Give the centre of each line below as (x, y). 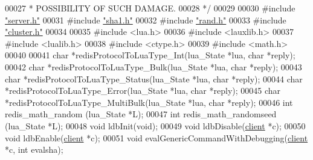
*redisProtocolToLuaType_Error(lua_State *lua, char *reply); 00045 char (143, 91)
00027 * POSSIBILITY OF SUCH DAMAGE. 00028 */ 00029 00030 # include (150, 8)
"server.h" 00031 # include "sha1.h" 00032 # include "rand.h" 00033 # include (146, 20)
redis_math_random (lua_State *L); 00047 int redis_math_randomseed (141, 114)
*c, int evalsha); (34, 149)
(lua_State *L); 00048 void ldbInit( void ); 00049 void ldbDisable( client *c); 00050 (155, 125)
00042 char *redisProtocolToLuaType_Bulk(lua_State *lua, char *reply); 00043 (153, 66)
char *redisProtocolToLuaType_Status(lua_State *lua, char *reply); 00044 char (154, 78)
